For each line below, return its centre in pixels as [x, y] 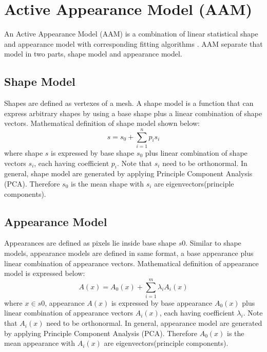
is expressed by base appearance [162, 302]
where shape [24, 153]
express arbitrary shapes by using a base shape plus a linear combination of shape [133, 113]
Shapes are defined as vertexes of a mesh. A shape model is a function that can [129, 103]
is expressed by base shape [93, 153]
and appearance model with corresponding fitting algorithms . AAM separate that [133, 43]
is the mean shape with [107, 183]
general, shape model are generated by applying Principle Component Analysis [128, 173]
